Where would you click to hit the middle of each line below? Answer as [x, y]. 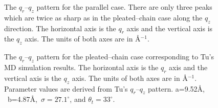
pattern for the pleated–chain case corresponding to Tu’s [125, 57]
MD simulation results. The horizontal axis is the [81, 67]
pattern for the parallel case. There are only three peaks [124, 7]
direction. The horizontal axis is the [60, 28]
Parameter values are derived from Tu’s [66, 88]
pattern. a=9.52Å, [176, 88]
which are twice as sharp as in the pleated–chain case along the [103, 17]
